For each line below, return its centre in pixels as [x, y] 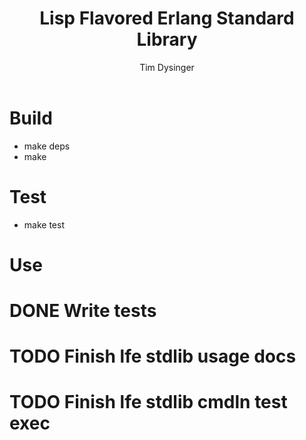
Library [167, 39]
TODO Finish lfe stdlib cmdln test [148, 402]
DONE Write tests [83, 311]
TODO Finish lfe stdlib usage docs [153, 356]
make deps [47, 146]
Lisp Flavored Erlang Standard [167, 18]
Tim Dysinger [167, 67]
